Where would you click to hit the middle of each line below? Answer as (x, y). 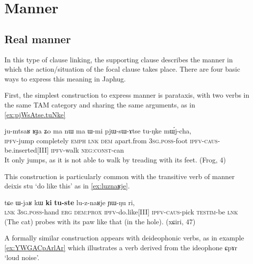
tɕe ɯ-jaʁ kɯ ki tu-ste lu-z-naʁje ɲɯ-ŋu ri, (70, 202)
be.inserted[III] (27, 150)
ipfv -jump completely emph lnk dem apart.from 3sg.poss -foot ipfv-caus (111, 140)
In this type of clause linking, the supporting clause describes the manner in (119, 59)
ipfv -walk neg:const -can (88, 150)
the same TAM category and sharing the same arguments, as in (100, 104)
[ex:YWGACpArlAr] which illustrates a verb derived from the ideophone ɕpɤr (121, 248)
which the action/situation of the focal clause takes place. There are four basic (122, 69)
